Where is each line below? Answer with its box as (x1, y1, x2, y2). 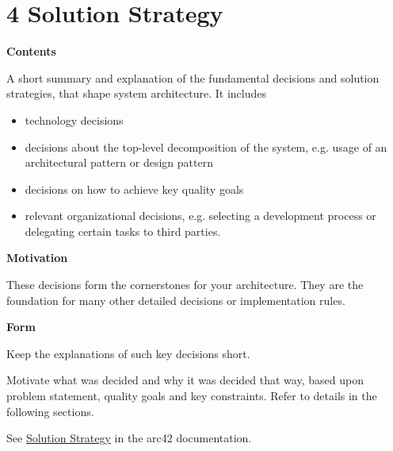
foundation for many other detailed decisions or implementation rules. (6, 291, 345, 308)
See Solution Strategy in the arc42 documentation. (6, 430, 252, 446)
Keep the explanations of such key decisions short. (6, 345, 250, 361)
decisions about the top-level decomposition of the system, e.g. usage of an (25, 138, 387, 155)
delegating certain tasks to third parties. (25, 222, 221, 239)
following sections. (6, 403, 94, 419)
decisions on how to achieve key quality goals (25, 180, 244, 197)
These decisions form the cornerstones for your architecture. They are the (6, 276, 364, 293)
